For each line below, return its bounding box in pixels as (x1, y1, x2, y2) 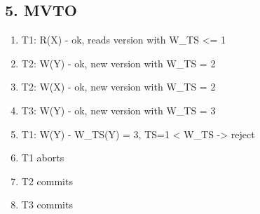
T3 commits (21, 197, 73, 212)
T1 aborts (21, 150, 64, 165)
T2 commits (21, 173, 73, 188)
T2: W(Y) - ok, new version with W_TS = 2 (21, 55, 216, 70)
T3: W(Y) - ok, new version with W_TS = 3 (21, 102, 216, 117)
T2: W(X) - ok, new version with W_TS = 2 (21, 79, 216, 94)
